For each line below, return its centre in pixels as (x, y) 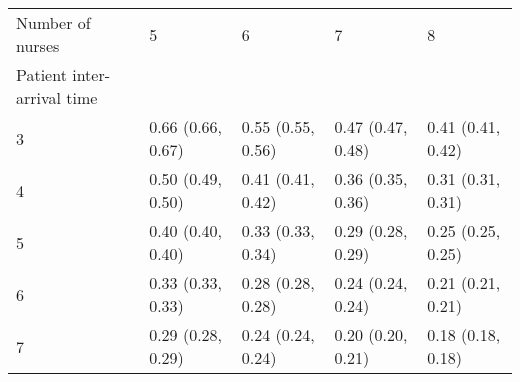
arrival (38, 97)
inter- (91, 74)
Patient (41, 74)
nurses (38, 45)
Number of (53, 22)
